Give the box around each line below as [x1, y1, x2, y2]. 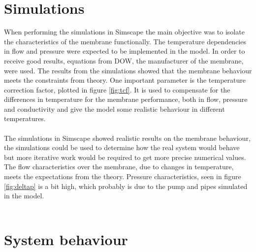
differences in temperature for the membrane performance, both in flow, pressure [4, 94, 248, 104]
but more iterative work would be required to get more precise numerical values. [4, 152, 246, 162]
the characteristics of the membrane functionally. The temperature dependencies [4, 36, 246, 46]
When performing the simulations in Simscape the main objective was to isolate [4, 27, 245, 37]
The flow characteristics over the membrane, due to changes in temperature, [4, 161, 234, 172]
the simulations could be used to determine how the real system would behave [4, 142, 240, 153]
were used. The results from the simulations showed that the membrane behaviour [4, 65, 252, 75]
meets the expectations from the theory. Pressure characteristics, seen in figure [4, 171, 241, 182]
